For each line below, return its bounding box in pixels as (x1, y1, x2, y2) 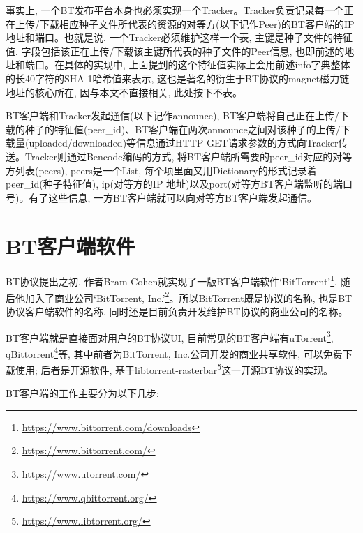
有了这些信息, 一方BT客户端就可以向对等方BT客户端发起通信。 (29, 190, 318, 204)
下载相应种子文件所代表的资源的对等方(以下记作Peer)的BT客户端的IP (39, 16, 355, 31)
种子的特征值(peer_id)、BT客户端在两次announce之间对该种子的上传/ (24, 121, 341, 136)
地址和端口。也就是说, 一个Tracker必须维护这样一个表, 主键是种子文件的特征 (6, 30, 353, 45)
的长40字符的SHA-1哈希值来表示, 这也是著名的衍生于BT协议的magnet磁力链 (6, 70, 350, 85)
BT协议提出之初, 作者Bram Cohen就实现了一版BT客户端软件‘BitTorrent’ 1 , (6, 272, 337, 289)
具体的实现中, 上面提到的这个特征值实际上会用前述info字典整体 (64, 57, 350, 72)
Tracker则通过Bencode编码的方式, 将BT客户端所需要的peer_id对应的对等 (24, 149, 353, 163)
